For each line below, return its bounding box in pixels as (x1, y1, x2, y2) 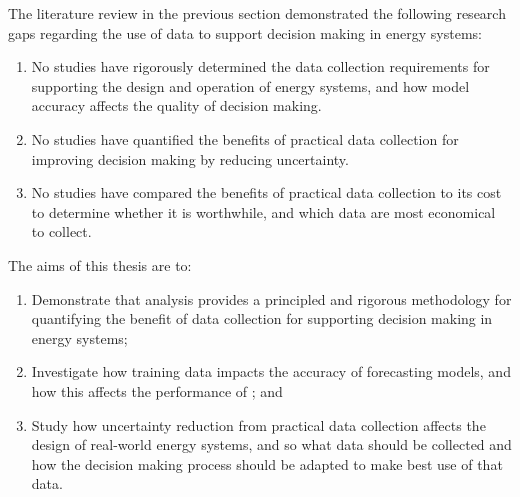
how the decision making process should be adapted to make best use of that (31, 453, 503, 474)
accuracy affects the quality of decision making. (31, 95, 322, 116)
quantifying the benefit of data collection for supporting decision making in (31, 308, 493, 329)
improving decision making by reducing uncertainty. (31, 148, 349, 169)
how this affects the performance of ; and (31, 380, 283, 401)
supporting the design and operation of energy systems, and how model (31, 75, 470, 96)
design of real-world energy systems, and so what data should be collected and (31, 434, 512, 455)
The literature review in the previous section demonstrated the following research (8, 3, 506, 23)
